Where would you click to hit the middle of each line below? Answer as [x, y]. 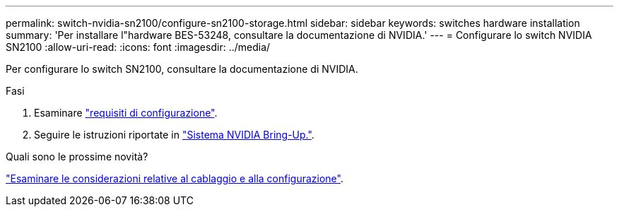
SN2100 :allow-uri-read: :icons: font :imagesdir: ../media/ [138, 47]
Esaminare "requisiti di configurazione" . [126, 113]
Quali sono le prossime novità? [77, 157]
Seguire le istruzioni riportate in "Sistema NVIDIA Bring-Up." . [174, 135]
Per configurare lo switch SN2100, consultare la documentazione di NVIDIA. [182, 69]
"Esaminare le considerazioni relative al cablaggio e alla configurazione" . [175, 178]
